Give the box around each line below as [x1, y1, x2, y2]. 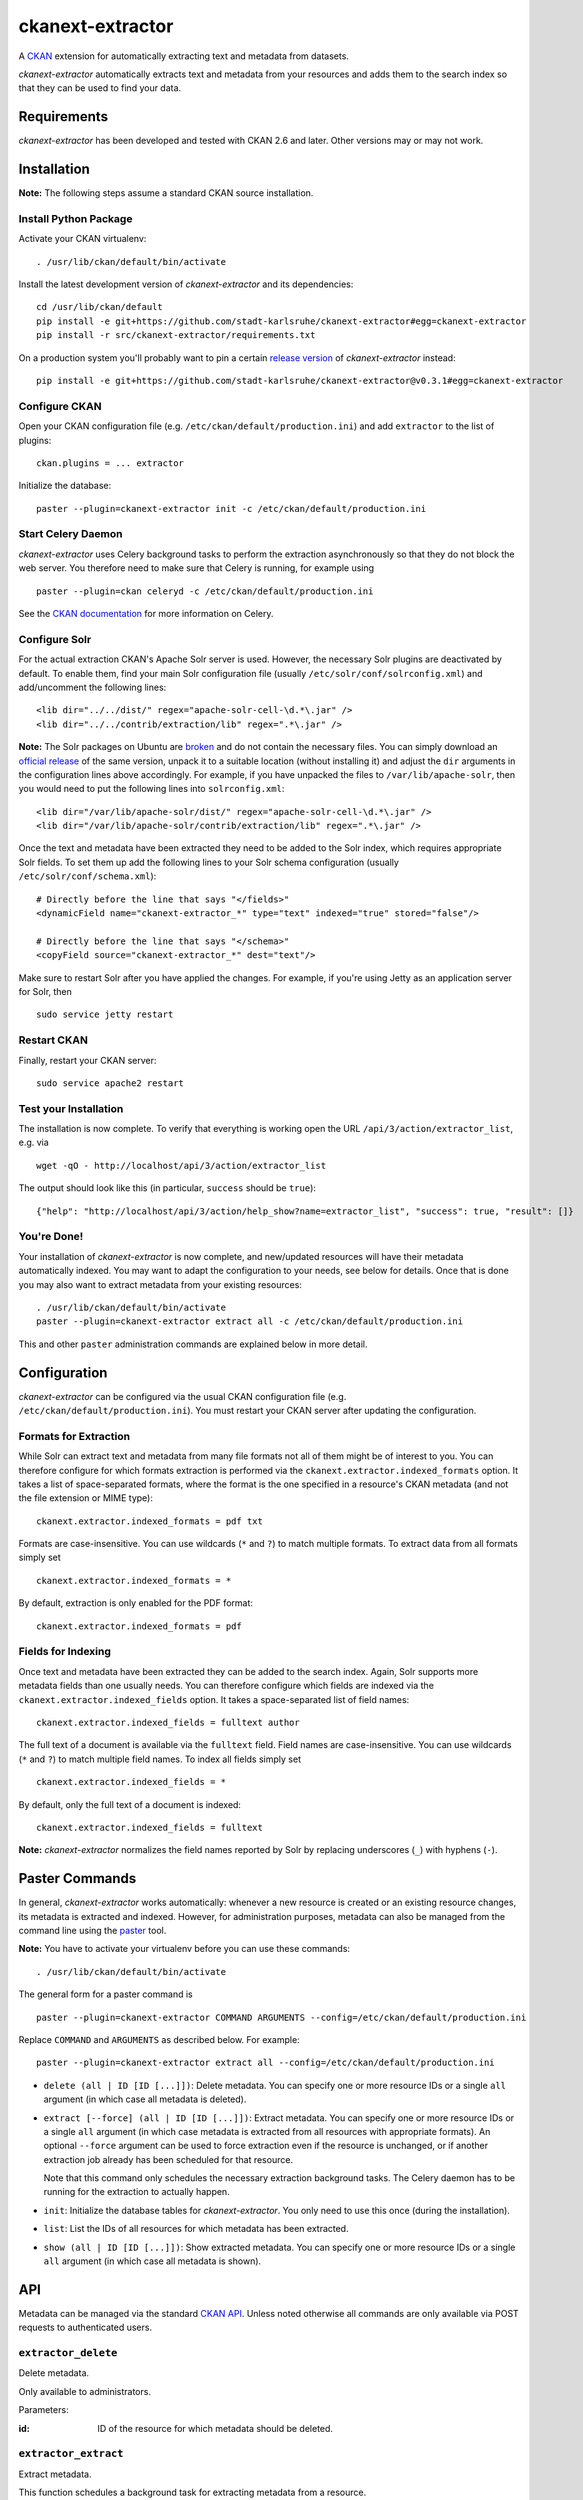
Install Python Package [18, 211, 133, 225]
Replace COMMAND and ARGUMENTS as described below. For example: [18, 2033, 300, 2045]
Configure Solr [18, 632, 92, 646]
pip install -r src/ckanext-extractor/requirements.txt [36, 330, 316, 341]
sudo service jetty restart [36, 1009, 174, 1020]
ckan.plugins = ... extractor [36, 457, 185, 469]
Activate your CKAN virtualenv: [18, 233, 147, 245]
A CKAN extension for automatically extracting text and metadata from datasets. [18, 50, 350, 62]
